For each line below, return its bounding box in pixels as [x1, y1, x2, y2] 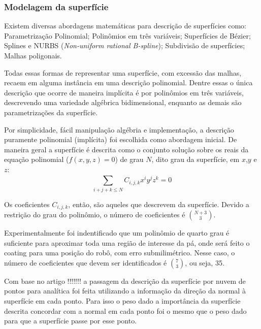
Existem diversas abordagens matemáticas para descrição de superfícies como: [4, 20, 246, 31]
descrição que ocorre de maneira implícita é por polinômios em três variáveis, [4, 87, 244, 97]
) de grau [115, 154, 144, 164]
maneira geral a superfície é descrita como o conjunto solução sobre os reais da [4, 144, 249, 154]
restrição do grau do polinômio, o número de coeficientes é [4, 209, 185, 220]
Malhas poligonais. [4, 50, 62, 60]
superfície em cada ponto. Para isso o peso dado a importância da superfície [4, 295, 241, 306]
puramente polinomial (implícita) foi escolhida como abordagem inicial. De [4, 134, 237, 145]
